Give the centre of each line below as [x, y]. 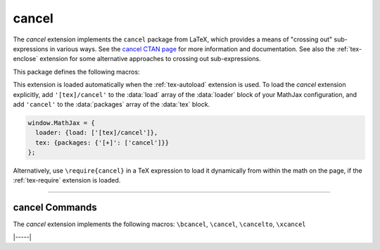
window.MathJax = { [61, 123]
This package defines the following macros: [76, 72]
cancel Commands [55, 208]
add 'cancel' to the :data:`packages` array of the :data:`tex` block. [112, 104]
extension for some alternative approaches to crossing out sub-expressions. [150, 59]
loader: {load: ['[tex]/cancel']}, [97, 133]
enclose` [26, 59]
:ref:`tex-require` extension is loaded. [67, 180]
